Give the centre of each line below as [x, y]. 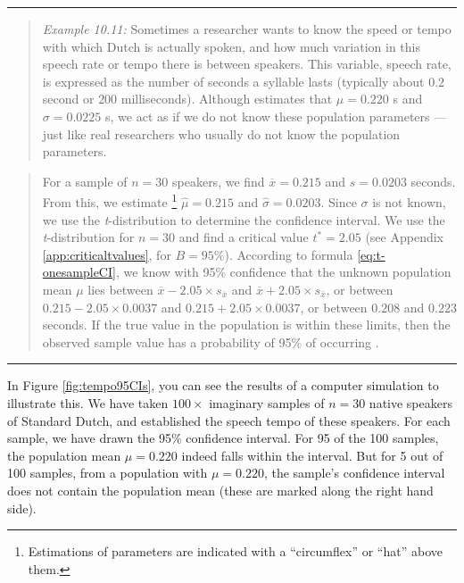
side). [22, 508]
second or [68, 99]
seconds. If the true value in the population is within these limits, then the [246, 325]
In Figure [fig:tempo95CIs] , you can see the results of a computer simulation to [223, 385]
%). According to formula [283, 254]
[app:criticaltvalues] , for [107, 254]
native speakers [410, 402]
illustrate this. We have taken [88, 402]
